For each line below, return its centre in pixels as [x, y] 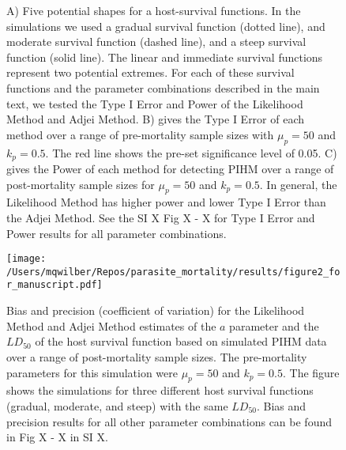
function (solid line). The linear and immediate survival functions [165, 57]
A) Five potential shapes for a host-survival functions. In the [154, 10]
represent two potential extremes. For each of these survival [150, 72]
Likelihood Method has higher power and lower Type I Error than [166, 202]
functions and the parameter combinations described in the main [163, 87]
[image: [26, 259]
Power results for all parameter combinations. [117, 233]
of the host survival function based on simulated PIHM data [181, 341]
